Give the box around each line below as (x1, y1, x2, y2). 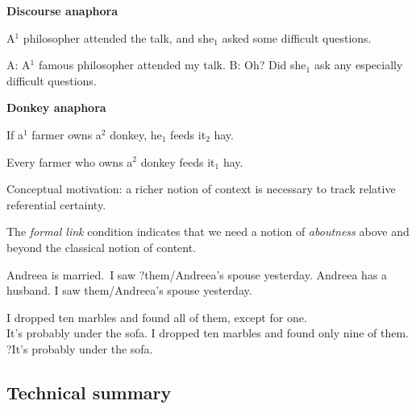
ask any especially (314, 56, 403, 73)
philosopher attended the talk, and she (23, 29, 214, 46)
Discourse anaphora (6, 2, 119, 19)
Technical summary (6, 379, 172, 404)
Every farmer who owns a (6, 153, 133, 170)
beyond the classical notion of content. (6, 238, 197, 255)
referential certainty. (6, 196, 106, 213)
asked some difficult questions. (222, 29, 372, 46)
